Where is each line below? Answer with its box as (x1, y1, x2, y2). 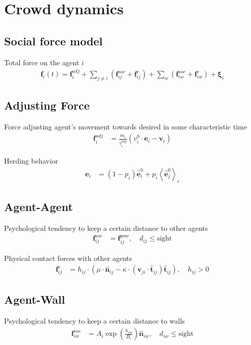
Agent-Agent (4, 199, 73, 215)
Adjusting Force (4, 97, 90, 113)
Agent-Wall (4, 291, 65, 307)
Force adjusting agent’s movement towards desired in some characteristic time (4, 121, 247, 132)
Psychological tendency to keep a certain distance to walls (4, 315, 185, 326)
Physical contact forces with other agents (4, 252, 132, 263)
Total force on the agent (4, 57, 79, 67)
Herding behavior (4, 155, 58, 166)
